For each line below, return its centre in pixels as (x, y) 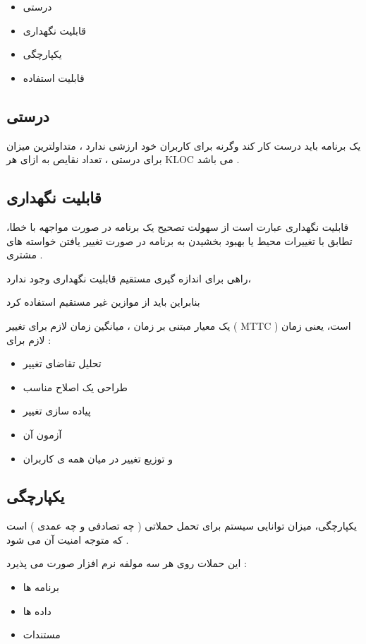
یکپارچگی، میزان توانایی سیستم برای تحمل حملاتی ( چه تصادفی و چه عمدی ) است (182, 526)
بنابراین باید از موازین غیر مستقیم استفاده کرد (103, 302)
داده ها (37, 610)
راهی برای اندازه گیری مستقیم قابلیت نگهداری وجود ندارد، (129, 278)
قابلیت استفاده (54, 77)
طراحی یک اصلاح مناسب (75, 387)
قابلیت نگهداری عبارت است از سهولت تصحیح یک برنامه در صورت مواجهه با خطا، (178, 226)
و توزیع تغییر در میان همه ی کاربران (98, 458)
